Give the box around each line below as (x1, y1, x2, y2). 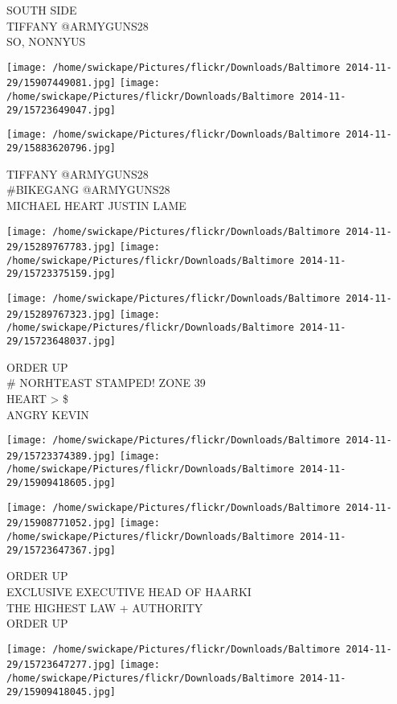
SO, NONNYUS (6, 33, 86, 50)
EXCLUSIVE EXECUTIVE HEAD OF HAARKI (6, 583, 252, 599)
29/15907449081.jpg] (6, 77, 117, 89)
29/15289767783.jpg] (6, 241, 117, 253)
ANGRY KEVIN (6, 406, 89, 422)
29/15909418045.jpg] (6, 685, 117, 698)
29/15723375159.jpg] (6, 268, 117, 280)
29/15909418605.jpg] (6, 477, 117, 489)
